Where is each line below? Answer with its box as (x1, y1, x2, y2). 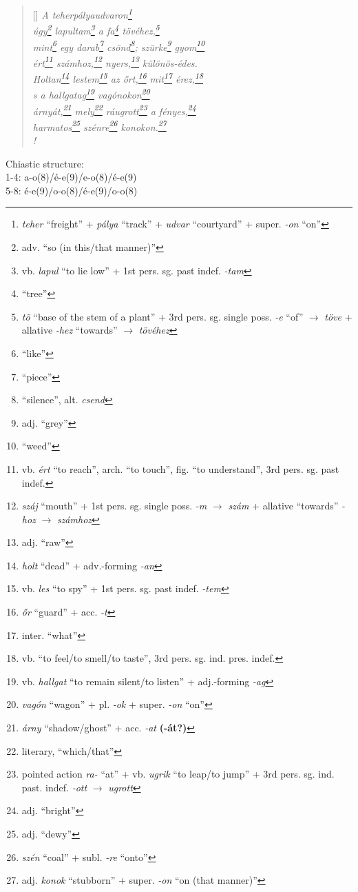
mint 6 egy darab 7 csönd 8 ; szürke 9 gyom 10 (32, 37, 205, 54)
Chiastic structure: (6, 156, 84, 170)
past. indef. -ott (21, 780, 87, 794)
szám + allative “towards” (228, 498, 339, 513)
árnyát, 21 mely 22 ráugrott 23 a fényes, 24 (32, 101, 196, 118)
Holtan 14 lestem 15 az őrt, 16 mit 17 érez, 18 (32, 70, 203, 85)
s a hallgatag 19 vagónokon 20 (32, 85, 150, 101)
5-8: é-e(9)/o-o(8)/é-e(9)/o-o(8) (6, 183, 138, 197)
